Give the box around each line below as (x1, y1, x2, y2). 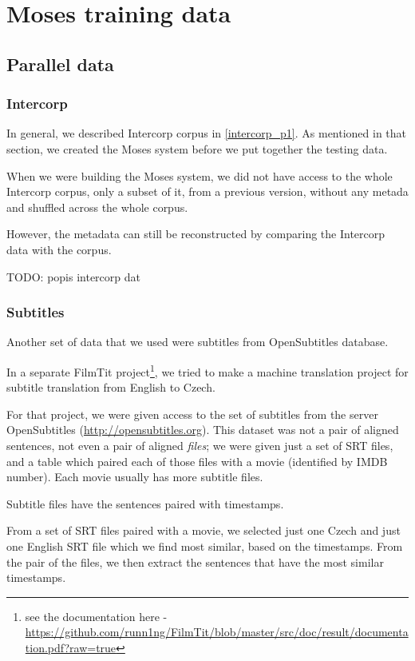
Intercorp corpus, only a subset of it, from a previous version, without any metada (6, 183, 409, 200)
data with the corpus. (6, 241, 112, 257)
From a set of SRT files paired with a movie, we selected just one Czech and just (6, 522, 401, 539)
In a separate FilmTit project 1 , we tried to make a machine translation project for (6, 360, 409, 380)
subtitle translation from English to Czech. (6, 379, 215, 396)
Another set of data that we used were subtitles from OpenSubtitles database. (6, 333, 389, 350)
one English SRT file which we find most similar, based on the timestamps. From (6, 537, 403, 554)
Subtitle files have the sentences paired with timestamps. (6, 495, 284, 512)
